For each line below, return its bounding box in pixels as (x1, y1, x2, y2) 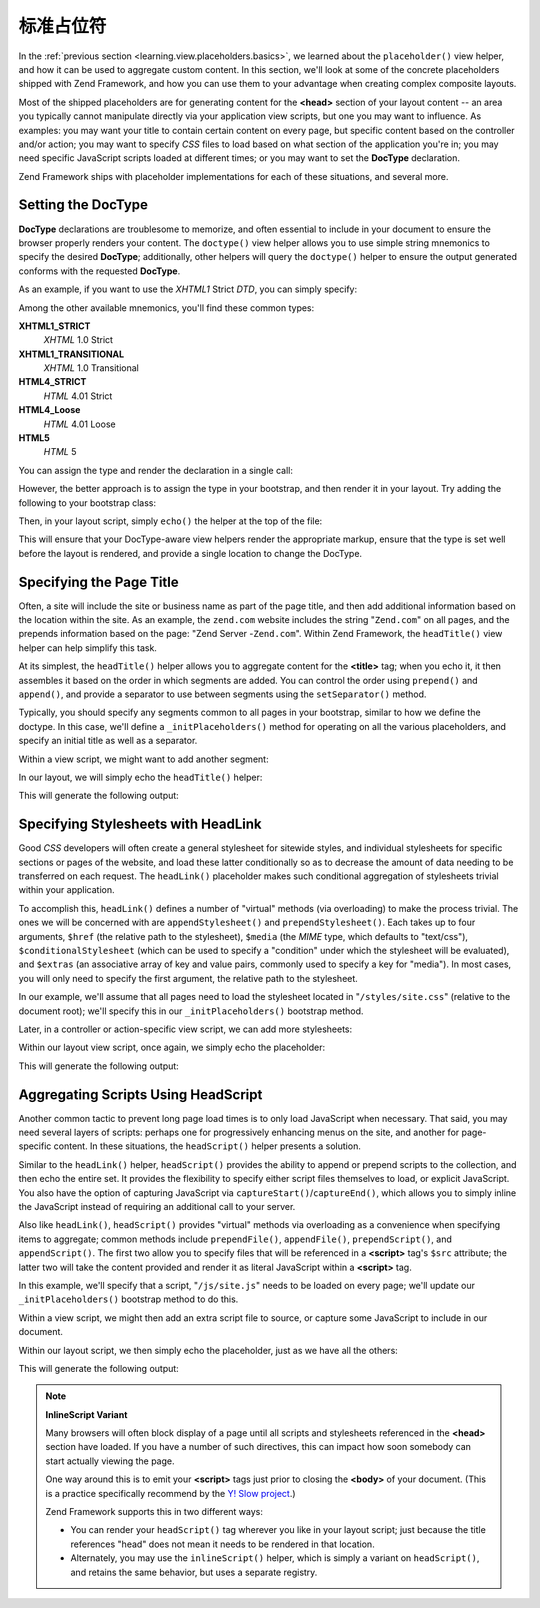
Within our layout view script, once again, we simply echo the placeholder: (18, 1041, 325, 1054)
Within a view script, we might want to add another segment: (18, 753, 269, 765)
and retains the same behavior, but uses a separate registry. (70, 1566, 318, 1578)
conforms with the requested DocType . (18, 265, 181, 277)
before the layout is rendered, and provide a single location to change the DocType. (18, 547, 363, 559)
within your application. (18, 884, 115, 896)
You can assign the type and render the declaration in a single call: (18, 464, 294, 476)
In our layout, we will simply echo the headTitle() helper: (18, 771, 263, 783)
